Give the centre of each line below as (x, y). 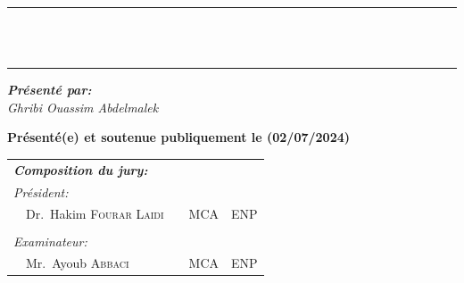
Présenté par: (50, 90)
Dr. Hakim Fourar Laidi (95, 214)
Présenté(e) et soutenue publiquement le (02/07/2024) (179, 137)
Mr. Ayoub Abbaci (77, 263)
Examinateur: (50, 241)
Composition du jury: (81, 169)
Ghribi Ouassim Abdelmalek (83, 107)
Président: (41, 191)
